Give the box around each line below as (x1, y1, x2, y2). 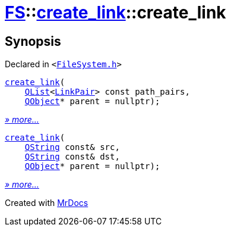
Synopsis (5, 33, 61, 49)
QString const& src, (24, 142, 120, 152)
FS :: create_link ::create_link (5, 2, 226, 23)
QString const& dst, (24, 152, 120, 162)
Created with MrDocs (5, 198, 88, 208)
